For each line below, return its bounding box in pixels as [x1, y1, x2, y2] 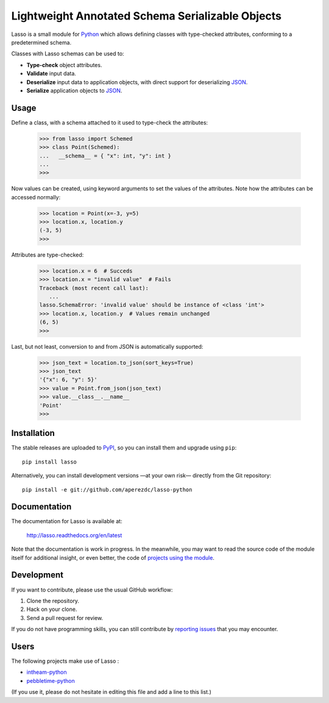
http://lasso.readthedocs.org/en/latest [26, 531, 122, 539]
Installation [11, 428, 55, 438]
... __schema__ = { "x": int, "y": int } [39, 152, 172, 159]
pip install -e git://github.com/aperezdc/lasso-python [22, 486, 193, 493]
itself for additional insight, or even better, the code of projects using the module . [11, 554, 214, 561]
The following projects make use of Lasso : [11, 657, 119, 665]
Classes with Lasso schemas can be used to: [11, 50, 124, 57]
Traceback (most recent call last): [39, 284, 149, 291]
